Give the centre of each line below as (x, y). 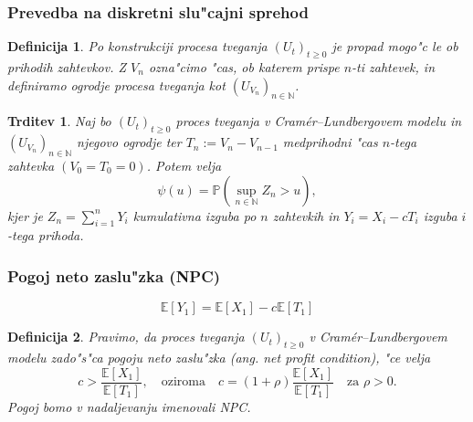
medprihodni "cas (330, 142)
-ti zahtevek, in (393, 67)
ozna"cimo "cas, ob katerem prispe (244, 67)
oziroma (183, 382)
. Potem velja (184, 165)
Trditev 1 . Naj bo (59, 121)
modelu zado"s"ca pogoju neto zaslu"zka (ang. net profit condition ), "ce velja (219, 357)
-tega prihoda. (46, 235)
